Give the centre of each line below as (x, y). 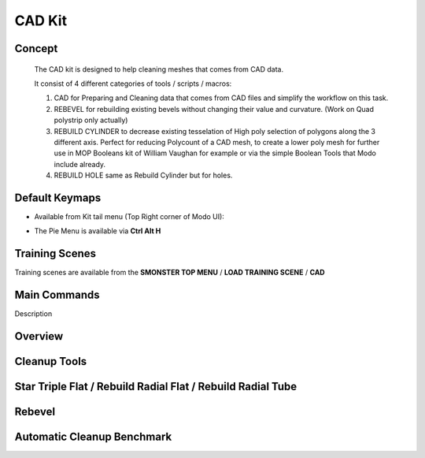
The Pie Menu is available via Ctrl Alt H (98, 231)
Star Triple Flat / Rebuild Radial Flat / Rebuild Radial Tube (156, 387)
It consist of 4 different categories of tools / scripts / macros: (133, 84)
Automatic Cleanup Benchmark (93, 437)
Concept (36, 48)
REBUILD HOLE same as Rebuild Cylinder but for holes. (143, 175)
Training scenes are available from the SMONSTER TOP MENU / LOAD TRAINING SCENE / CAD (170, 273)
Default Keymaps (58, 197)
